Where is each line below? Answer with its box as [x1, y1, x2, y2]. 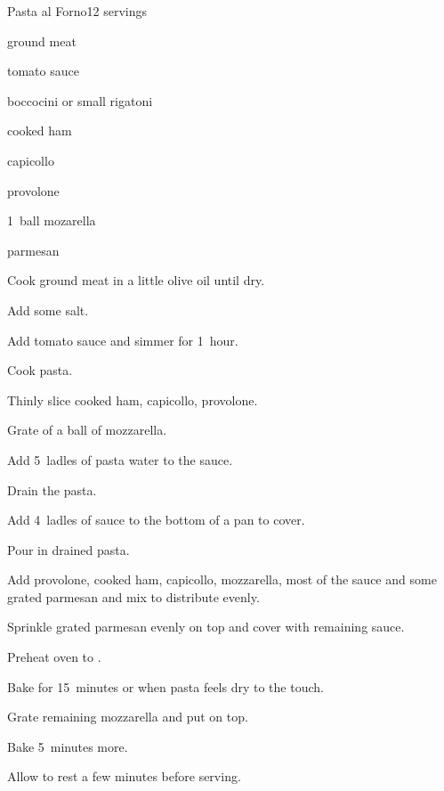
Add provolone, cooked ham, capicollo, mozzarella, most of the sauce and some [7, 570, 437, 589]
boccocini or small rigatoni [7, 91, 153, 110]
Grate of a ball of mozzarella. [7, 420, 167, 439]
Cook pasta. [7, 361, 73, 379]
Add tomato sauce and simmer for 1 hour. [7, 330, 238, 349]
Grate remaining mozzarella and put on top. [7, 707, 248, 726]
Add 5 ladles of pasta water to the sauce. [7, 450, 233, 469]
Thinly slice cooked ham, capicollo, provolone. [7, 390, 258, 409]
